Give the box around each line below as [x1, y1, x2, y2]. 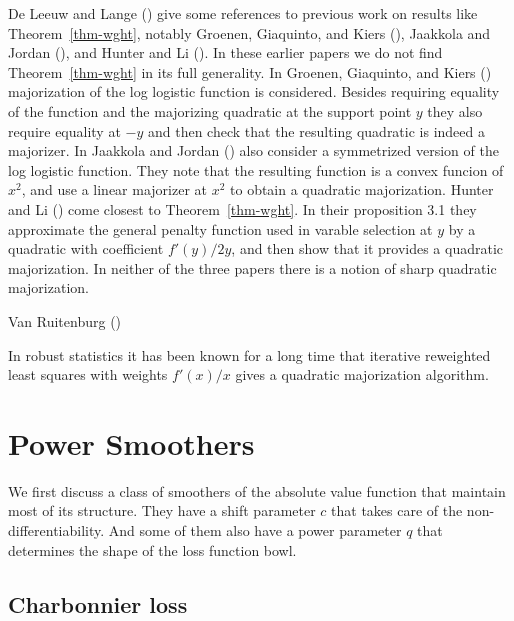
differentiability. [8, 520, 105, 540]
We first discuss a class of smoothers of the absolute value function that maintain [8, 480, 506, 501]
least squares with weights [8, 364, 168, 385]
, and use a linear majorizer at [21, 179, 208, 200]
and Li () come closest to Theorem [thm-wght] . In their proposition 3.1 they [8, 198, 477, 219]
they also [427, 100, 483, 121]
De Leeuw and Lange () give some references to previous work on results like [8, 3, 478, 23]
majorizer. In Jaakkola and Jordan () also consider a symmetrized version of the [8, 140, 499, 161]
